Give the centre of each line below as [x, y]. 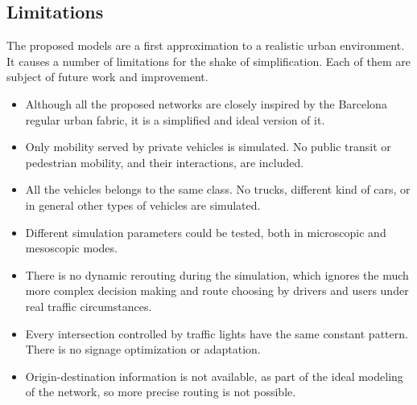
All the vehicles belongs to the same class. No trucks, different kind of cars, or [218, 189]
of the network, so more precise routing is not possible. [161, 392]
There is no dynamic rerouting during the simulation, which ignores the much [217, 274]
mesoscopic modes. [71, 248]
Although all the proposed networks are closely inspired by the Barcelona [206, 103]
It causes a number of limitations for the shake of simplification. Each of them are [208, 61]
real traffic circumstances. [89, 306]
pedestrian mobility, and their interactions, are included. [165, 162]
